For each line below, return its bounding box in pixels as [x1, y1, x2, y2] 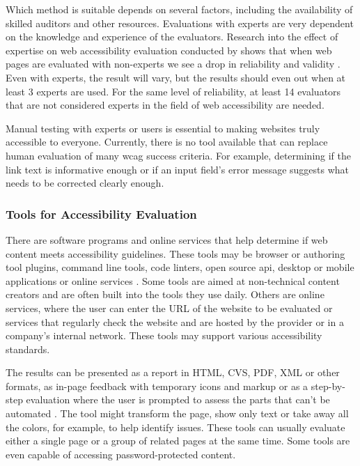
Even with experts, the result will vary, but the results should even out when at [6, 70, 346, 84]
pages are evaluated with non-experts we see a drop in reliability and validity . [6, 56, 341, 71]
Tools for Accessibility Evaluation [6, 205, 197, 222]
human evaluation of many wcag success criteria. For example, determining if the [6, 148, 352, 162]
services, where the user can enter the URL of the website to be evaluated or [6, 300, 333, 315]
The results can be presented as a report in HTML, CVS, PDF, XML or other [6, 365, 340, 380]
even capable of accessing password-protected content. [6, 446, 236, 461]
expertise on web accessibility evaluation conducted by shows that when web [6, 42, 332, 57]
